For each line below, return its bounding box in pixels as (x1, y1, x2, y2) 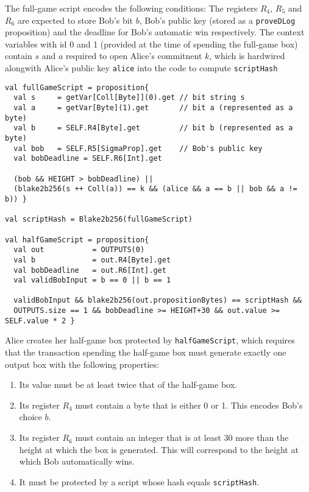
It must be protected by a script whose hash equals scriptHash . (19, 475, 260, 488)
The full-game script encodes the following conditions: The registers (5, 2, 258, 14)
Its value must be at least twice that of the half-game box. (19, 378, 237, 391)
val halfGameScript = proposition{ (5, 235, 149, 244)
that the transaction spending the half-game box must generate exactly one (5, 346, 286, 359)
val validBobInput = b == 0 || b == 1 (13, 276, 171, 285)
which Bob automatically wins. (19, 455, 135, 468)
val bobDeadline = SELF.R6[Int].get (13, 154, 162, 163)
